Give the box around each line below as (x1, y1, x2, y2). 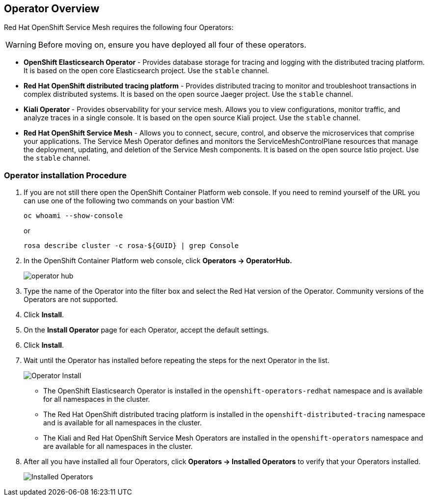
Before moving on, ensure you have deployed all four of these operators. (38, 40, 306, 50)
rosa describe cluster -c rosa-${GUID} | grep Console (24, 242, 239, 250)
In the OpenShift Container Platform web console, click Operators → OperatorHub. (24, 256, 292, 265)
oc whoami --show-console (24, 212, 123, 220)
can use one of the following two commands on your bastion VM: (24, 196, 235, 205)
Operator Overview (4, 2, 100, 15)
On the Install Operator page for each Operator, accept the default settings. (24, 326, 269, 334)
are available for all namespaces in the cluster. (43, 442, 193, 451)
